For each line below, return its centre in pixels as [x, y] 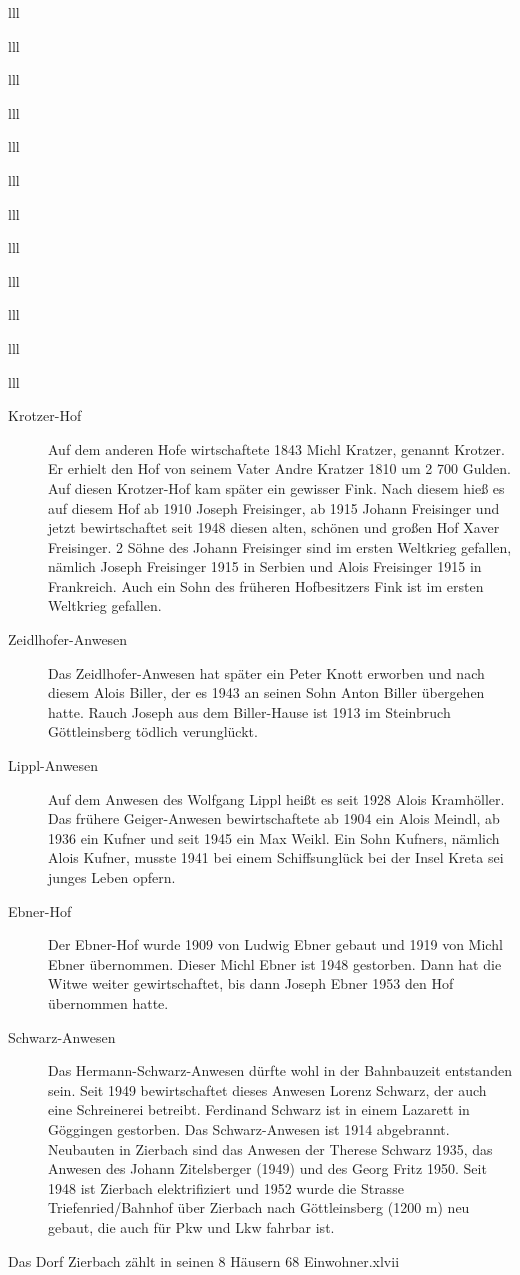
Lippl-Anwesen [53, 765]
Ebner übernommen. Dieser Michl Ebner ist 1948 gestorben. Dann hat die [275, 963]
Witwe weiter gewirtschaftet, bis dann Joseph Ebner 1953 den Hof [251, 983]
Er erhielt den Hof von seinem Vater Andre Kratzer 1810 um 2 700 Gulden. [279, 468]
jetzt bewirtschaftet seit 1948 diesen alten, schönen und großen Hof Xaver [274, 527]
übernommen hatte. [108, 1002]
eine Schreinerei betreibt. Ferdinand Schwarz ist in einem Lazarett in [259, 1109]
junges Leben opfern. [112, 877]
